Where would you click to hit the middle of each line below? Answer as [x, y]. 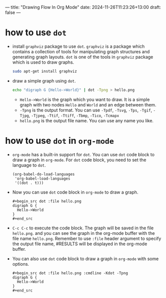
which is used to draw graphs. [43, 62]
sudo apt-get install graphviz [45, 71]
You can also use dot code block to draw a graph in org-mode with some [85, 259]
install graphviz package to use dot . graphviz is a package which [79, 46]
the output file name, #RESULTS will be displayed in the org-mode [80, 244]
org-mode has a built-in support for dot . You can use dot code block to [83, 154]
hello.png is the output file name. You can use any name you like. [86, 120]
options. [21, 264]
